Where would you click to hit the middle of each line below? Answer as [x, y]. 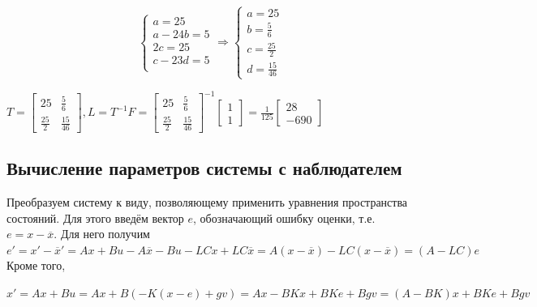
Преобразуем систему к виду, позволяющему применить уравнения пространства [207, 202]
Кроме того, [36, 265]
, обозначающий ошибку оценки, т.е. [284, 217]
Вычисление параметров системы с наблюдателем [204, 168]
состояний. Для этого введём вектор [95, 217]
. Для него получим [102, 234]
